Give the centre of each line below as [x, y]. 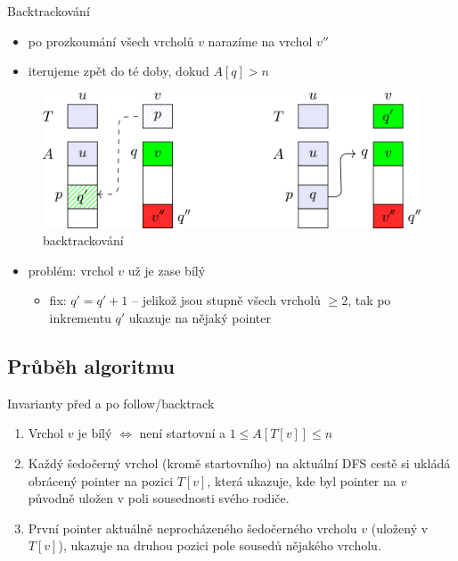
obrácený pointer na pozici [101, 480]
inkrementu [80, 317]
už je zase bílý [167, 270]
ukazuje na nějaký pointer [200, 317]
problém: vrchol [71, 270]
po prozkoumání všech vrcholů [111, 41]
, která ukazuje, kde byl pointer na [302, 480]
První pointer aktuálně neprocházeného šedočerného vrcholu [192, 528]
